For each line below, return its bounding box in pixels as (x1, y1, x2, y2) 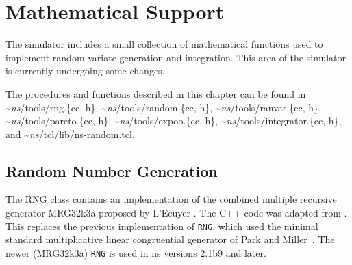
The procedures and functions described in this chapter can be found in (5, 86, 306, 100)
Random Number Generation (5, 160, 218, 181)
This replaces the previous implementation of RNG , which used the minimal (5, 219, 318, 233)
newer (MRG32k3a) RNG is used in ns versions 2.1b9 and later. (5, 245, 266, 260)
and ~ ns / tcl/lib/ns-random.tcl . (5, 126, 135, 141)
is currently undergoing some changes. (5, 64, 165, 78)
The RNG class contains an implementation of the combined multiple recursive (5, 192, 337, 206)
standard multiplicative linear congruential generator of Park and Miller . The (5, 232, 335, 247)
